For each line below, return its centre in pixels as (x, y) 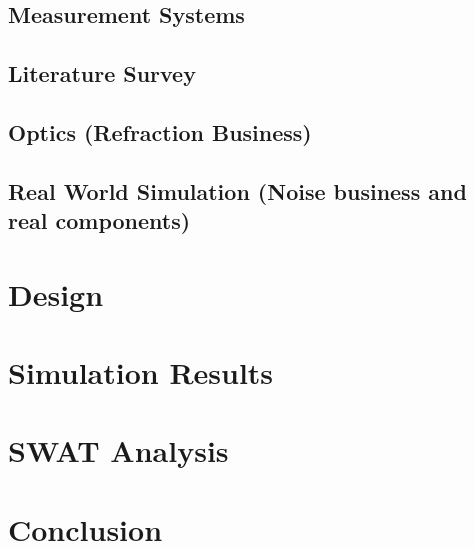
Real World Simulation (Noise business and (237, 190)
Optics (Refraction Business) (160, 131)
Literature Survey (102, 73)
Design (56, 293)
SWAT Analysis (118, 450)
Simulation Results (141, 372)
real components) (99, 220)
